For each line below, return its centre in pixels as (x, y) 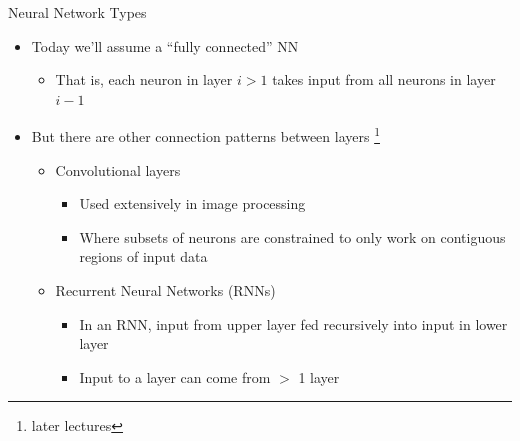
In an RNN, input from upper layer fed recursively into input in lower (293, 323)
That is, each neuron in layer (144, 79)
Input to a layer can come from (175, 376)
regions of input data (143, 256)
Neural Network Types (77, 12)
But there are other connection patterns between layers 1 (205, 135)
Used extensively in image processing (192, 203)
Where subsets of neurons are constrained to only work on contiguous (292, 236)
